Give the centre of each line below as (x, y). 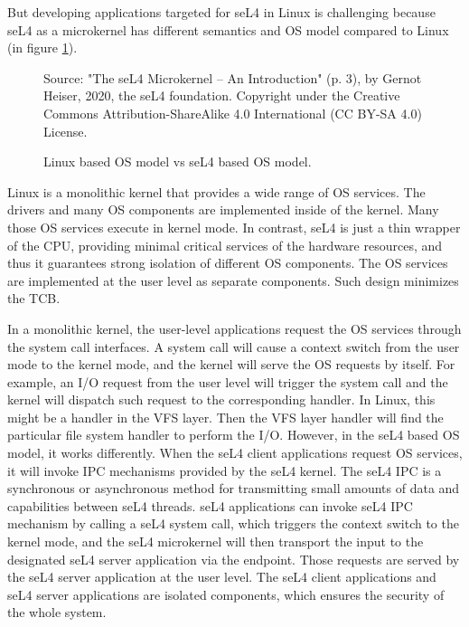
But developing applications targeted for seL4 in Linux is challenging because (221, 12)
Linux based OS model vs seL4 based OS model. (178, 161)
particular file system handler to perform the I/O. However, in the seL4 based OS (234, 435)
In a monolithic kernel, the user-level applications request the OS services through (234, 328)
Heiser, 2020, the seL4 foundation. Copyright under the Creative (222, 95)
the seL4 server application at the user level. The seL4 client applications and (222, 577)
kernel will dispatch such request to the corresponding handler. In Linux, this (221, 399)
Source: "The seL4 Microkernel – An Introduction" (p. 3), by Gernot (233, 77)
